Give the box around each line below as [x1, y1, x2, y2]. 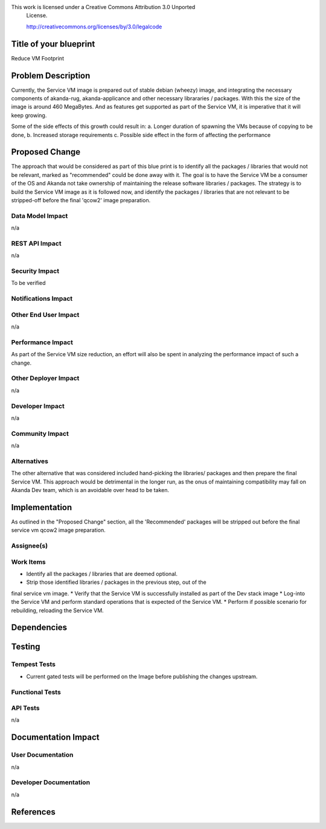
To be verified [11, 280, 46, 287]
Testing [11, 642, 40, 652]
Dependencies [11, 623, 68, 633]
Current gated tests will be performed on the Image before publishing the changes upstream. [26, 673, 258, 680]
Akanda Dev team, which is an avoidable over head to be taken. [11, 487, 169, 494]
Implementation [11, 502, 72, 513]
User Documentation [11, 751, 74, 759]
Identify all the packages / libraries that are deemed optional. [26, 571, 178, 578]
